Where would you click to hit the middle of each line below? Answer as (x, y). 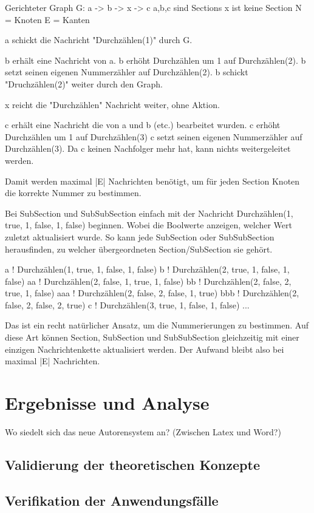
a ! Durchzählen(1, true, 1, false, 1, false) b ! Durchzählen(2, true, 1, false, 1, (147, 269)
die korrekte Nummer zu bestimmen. (73, 193)
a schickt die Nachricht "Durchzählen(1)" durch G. (99, 40)
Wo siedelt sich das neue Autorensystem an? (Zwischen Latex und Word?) (143, 431)
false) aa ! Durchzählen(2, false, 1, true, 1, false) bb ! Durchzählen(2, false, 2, (148, 281)
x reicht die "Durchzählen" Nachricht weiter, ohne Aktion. (112, 104)
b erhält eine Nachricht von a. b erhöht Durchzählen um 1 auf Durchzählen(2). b (155, 60)
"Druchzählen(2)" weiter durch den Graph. (84, 83)
